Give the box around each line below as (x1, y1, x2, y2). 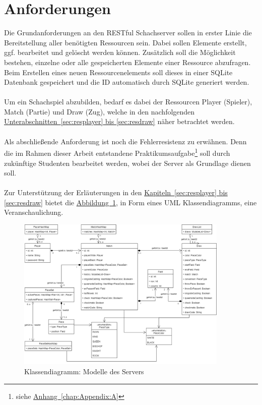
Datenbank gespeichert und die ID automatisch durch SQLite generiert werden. (4, 77, 249, 87)
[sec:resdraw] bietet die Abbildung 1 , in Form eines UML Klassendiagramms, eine (4, 197, 257, 207)
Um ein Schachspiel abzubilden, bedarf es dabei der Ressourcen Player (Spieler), (4, 96, 252, 107)
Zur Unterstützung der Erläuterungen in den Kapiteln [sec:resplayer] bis (4, 187, 228, 198)
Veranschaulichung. (4, 207, 63, 217)
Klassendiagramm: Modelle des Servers (24, 366, 144, 376)
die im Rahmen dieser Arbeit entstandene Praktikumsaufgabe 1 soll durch (4, 146, 230, 158)
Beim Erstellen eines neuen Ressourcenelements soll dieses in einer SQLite (4, 67, 233, 77)
